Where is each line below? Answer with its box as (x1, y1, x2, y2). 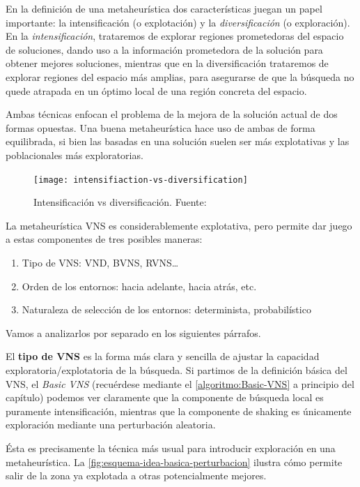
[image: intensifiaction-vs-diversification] (33, 174, 248, 185)
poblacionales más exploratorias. (6, 147, 143, 162)
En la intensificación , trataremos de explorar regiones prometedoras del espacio (6, 29, 344, 43)
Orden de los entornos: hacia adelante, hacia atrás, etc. (22, 278, 257, 293)
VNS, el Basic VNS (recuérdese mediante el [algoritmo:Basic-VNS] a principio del (6, 376, 354, 391)
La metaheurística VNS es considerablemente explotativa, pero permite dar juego (6, 218, 352, 232)
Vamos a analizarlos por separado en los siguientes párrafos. (6, 325, 261, 340)
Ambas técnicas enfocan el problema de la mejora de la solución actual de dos (6, 107, 338, 121)
